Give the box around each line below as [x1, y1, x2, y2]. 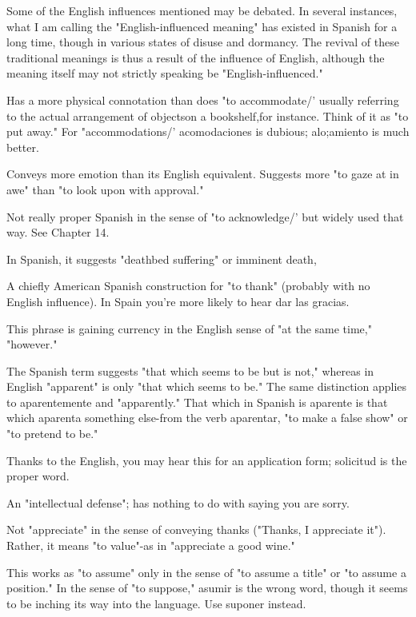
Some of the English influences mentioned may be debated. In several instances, [6, 2, 398, 18]
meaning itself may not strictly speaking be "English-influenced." [6, 65, 323, 82]
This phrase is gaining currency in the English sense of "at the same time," [6, 320, 372, 336]
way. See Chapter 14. [6, 224, 110, 241]
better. [6, 138, 39, 155]
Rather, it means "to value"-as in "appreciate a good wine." [6, 537, 295, 554]
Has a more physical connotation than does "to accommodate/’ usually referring [6, 91, 399, 108]
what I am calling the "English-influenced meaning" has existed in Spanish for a [6, 18, 398, 34]
